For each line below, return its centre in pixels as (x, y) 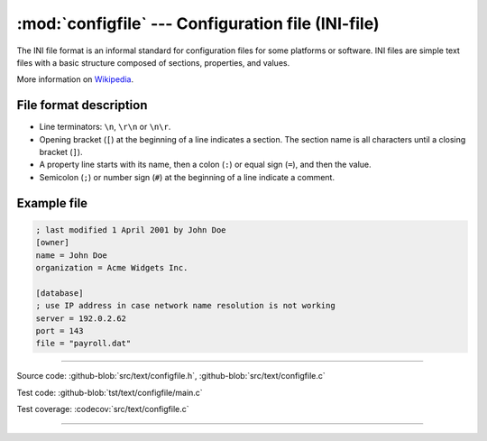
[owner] (52, 243)
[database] (60, 293)
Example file (52, 203)
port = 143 (60, 331)
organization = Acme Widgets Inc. (112, 267)
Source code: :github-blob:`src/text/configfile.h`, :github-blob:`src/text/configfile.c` (171, 376)
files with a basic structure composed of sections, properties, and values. (153, 62)
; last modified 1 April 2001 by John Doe (131, 230)
